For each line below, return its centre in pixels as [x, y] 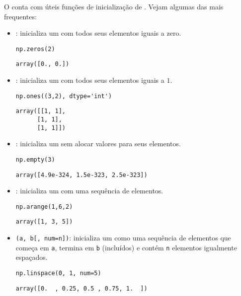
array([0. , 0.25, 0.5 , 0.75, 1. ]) [81, 288]
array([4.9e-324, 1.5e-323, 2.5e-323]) [81, 175]
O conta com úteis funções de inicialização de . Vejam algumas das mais [114, 6]
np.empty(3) [35, 159]
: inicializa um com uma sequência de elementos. [89, 191]
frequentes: [20, 16]
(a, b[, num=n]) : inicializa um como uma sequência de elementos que [123, 238]
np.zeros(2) [35, 49]
